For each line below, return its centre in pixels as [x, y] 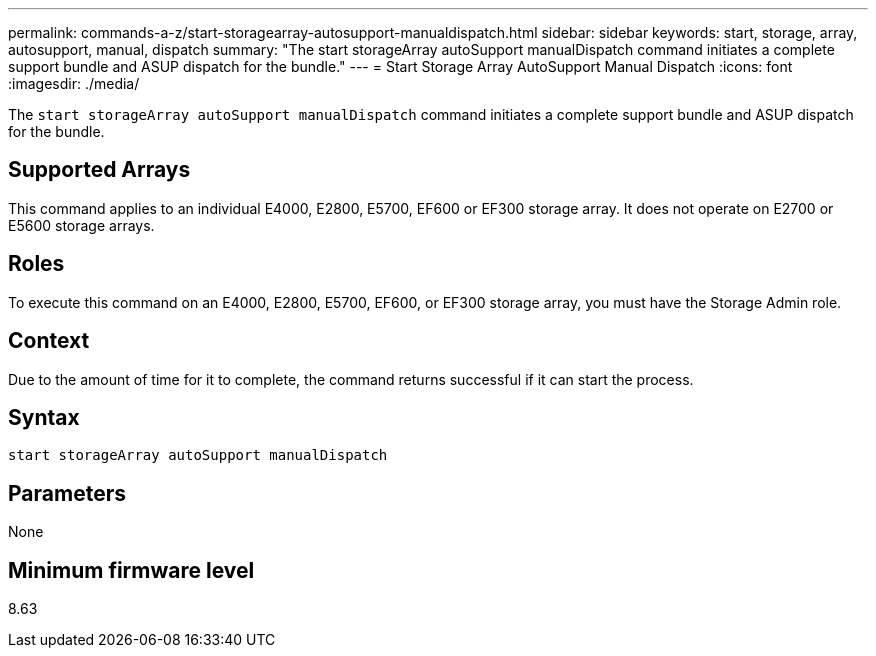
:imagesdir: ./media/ [74, 83]
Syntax [44, 417]
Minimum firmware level [131, 570]
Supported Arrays [99, 170]
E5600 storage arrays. [81, 225]
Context [49, 341]
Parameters [67, 493]
